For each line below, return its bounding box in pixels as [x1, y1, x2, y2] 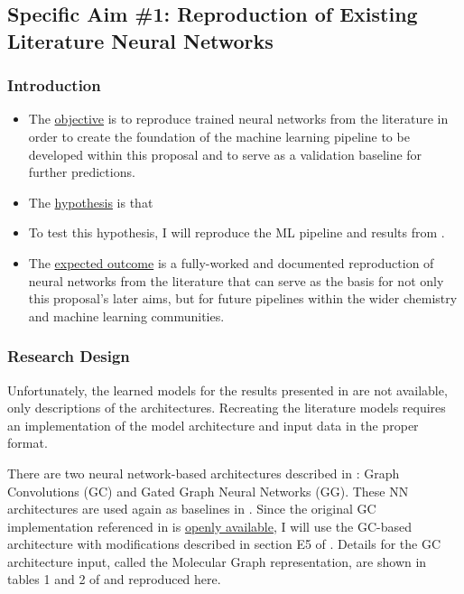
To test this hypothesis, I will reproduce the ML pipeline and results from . [28, 223, 445, 242]
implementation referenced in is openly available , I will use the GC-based [7, 516, 413, 535]
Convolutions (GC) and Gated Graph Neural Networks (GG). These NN [7, 481, 409, 500]
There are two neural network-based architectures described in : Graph [7, 463, 400, 482]
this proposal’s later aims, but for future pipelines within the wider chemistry [28, 289, 458, 308]
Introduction [7, 74, 101, 97]
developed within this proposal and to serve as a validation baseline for [28, 144, 422, 163]
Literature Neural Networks [7, 26, 274, 54]
